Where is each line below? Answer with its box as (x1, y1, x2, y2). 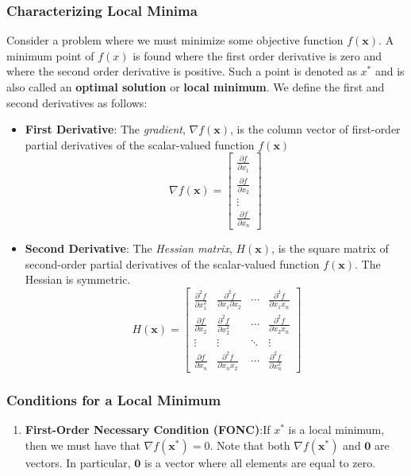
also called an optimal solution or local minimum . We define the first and (6, 79, 385, 95)
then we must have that (25, 436, 140, 453)
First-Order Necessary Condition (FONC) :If (25, 421, 271, 438)
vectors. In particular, (25, 454, 131, 470)
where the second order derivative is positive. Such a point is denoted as (6, 63, 357, 79)
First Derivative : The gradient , (25, 121, 186, 137)
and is (375, 63, 405, 79)
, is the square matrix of (271, 240, 389, 257)
